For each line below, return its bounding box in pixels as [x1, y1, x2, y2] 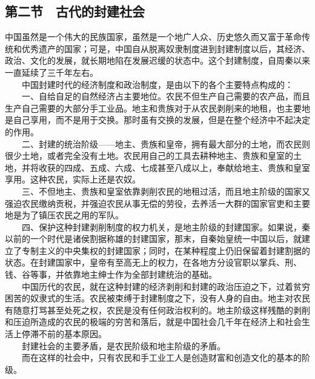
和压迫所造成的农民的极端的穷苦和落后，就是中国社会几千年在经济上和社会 [5, 315, 302, 328]
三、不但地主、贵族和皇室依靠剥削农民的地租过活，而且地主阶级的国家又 [21, 184, 310, 197]
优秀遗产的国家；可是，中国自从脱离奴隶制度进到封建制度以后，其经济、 [21, 42, 310, 55]
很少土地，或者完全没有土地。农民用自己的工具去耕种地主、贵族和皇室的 [5, 149, 293, 162]
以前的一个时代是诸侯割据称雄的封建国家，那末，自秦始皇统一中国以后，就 [5, 232, 302, 245]
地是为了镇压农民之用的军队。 [5, 209, 124, 221]
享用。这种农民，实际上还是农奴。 [5, 173, 141, 186]
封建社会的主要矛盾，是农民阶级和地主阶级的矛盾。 [21, 339, 225, 352]
